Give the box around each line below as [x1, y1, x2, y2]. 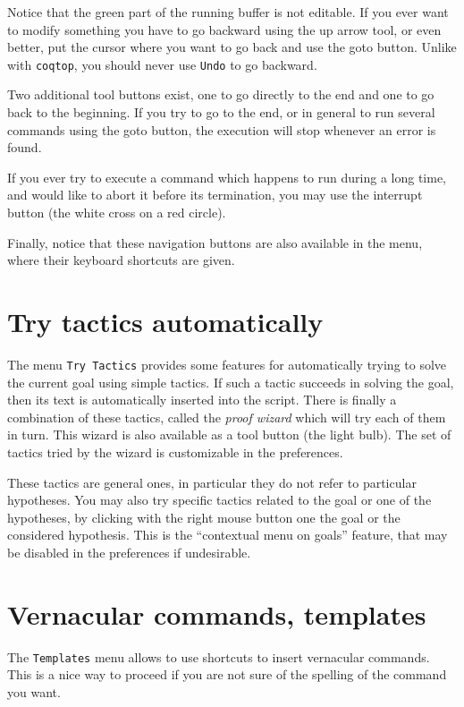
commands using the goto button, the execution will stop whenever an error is [7, 120, 436, 139]
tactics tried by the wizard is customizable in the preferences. [7, 442, 343, 461]
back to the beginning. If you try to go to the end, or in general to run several [7, 103, 435, 122]
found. [7, 138, 42, 157]
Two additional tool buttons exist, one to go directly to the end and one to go [7, 85, 434, 104]
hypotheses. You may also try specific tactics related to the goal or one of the [7, 490, 432, 509]
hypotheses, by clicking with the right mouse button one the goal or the [7, 507, 401, 526]
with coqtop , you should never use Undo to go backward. [7, 55, 317, 73]
